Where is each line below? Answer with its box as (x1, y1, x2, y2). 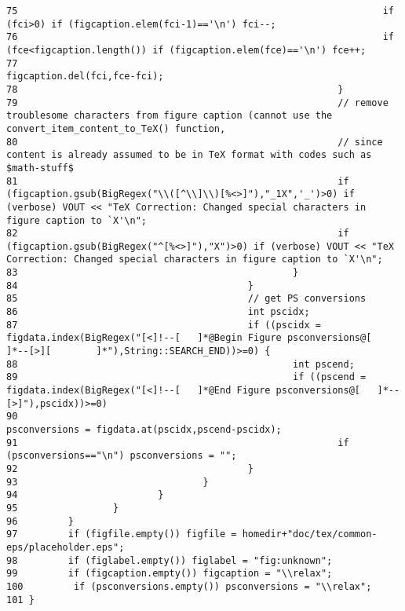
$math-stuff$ (6, 162, 74, 174)
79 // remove (6, 97, 389, 108)
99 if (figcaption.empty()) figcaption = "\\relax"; (6, 568, 333, 580)
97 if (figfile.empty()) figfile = (6, 529, 237, 540)
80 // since (6, 136, 383, 148)
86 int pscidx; (6, 306, 310, 318)
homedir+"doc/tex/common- (242, 529, 378, 540)
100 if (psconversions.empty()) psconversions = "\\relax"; (6, 580, 372, 592)
